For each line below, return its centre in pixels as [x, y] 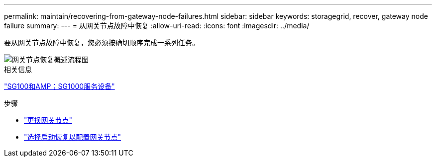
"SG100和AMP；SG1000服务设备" [59, 86]
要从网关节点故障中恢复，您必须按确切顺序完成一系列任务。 [102, 42]
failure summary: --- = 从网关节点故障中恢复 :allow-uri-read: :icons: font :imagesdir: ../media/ [157, 26]
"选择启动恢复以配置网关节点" [73, 137]
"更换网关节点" [48, 120]
